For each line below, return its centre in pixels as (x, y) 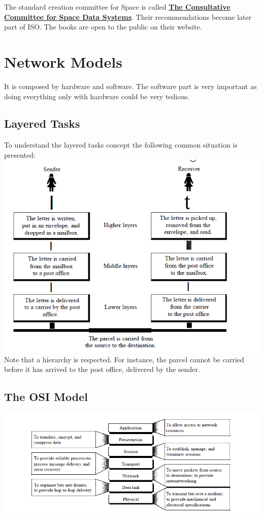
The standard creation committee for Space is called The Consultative (117, 7)
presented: (20, 154)
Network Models (63, 61)
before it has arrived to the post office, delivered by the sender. (102, 369)
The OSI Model (46, 397)
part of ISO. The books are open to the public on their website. (103, 27)
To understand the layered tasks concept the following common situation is (121, 145)
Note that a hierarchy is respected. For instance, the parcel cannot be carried (124, 359)
